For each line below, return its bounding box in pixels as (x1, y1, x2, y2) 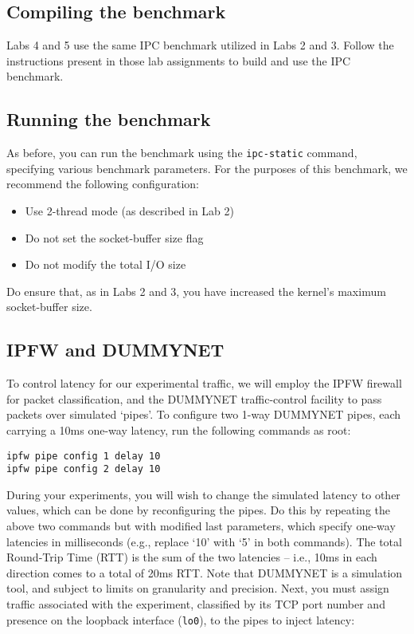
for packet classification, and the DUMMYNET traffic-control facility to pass (6, 390, 382, 407)
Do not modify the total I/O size (25, 256, 186, 273)
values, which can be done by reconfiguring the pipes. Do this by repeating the (6, 502, 391, 518)
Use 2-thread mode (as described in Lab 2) (25, 203, 235, 219)
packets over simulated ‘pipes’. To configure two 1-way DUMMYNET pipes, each (6, 406, 401, 423)
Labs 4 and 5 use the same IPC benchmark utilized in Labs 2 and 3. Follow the (6, 37, 394, 53)
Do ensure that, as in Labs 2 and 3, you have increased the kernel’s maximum (6, 282, 386, 299)
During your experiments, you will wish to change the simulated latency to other (6, 486, 400, 502)
